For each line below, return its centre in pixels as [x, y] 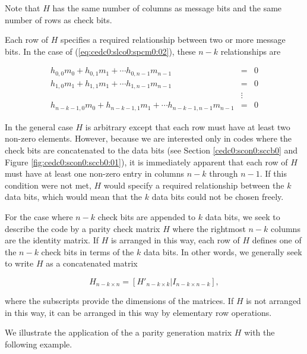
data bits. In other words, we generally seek [223, 251]
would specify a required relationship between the [194, 185]
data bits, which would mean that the [74, 197]
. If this [273, 173]
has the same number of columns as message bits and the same [167, 8]
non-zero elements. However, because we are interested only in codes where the [148, 138]
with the [259, 332]
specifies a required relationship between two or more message [173, 40]
